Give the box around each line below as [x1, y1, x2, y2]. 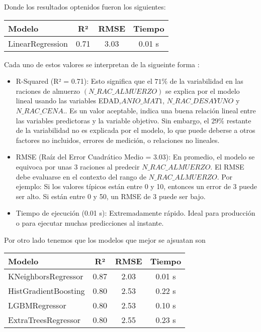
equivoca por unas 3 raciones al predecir [16, 161, 140, 172]
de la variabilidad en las [169, 76, 243, 86]
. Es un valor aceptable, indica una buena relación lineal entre [65, 105, 256, 115]
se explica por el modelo [165, 85, 240, 96]
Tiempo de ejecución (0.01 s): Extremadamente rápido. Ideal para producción [16, 208, 255, 218]
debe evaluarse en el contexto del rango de [16, 171, 146, 182]
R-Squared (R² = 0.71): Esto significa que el [16, 76, 152, 86]
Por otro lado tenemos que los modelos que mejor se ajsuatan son [4, 234, 206, 245]
